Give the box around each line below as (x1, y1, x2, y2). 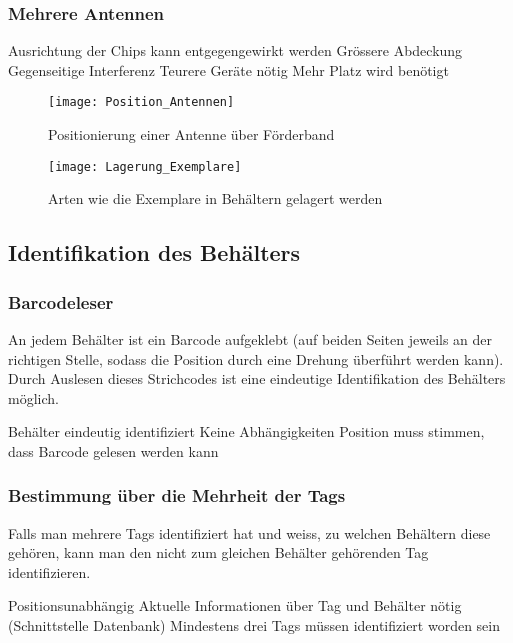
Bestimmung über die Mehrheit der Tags (8, 483, 346, 508)
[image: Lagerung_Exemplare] (48, 159, 242, 174)
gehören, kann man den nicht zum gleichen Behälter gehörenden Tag (8, 542, 429, 563)
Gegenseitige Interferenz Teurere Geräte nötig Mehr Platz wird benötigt (8, 59, 449, 80)
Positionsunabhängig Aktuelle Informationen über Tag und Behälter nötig (8, 595, 462, 616)
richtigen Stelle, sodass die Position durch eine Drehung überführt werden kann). (8, 348, 504, 369)
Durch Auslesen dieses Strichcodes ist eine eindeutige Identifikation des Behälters (8, 368, 506, 389)
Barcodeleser (8, 289, 114, 314)
